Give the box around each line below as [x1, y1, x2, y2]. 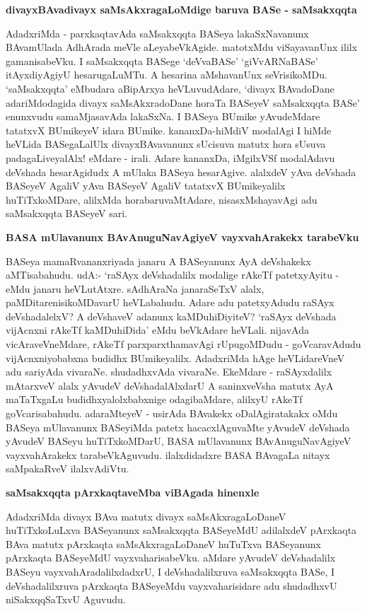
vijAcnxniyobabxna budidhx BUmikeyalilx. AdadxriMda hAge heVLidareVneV [6, 350, 345, 365]
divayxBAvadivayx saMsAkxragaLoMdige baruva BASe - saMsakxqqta [6, 2, 357, 16]
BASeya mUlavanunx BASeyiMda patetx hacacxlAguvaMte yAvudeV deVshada [6, 419, 350, 434]
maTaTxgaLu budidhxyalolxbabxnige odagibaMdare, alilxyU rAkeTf [6, 392, 303, 407]
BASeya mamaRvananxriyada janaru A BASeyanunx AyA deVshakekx [6, 253, 311, 268]
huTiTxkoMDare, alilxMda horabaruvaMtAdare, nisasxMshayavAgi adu [6, 192, 318, 206]
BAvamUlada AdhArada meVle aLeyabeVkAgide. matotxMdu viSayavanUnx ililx [6, 40, 358, 54]
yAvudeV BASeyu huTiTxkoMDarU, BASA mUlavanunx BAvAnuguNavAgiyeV [6, 433, 351, 448]
